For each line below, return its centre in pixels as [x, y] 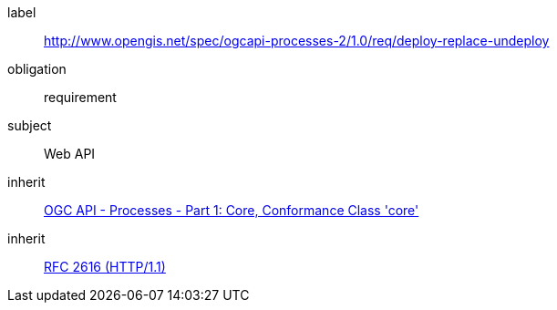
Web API [70, 154]
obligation [37, 69]
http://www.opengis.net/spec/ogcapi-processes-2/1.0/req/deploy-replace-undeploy [297, 41]
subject [30, 125]
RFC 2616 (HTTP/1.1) [105, 267]
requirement [80, 97]
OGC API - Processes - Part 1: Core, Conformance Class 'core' [232, 210]
